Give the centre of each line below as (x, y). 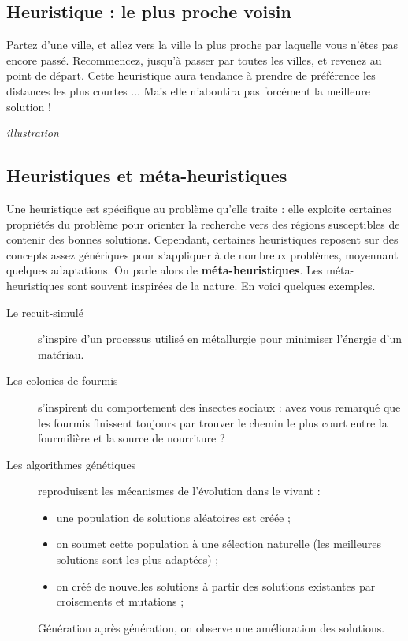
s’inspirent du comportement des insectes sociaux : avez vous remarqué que (219, 406)
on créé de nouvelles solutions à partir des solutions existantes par (216, 585)
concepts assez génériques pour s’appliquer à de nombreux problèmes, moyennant (202, 254)
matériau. (61, 354)
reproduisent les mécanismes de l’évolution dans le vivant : (179, 491)
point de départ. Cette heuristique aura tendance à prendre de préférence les (191, 75)
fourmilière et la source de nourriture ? (132, 438)
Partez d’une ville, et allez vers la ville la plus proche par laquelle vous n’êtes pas (202, 45)
